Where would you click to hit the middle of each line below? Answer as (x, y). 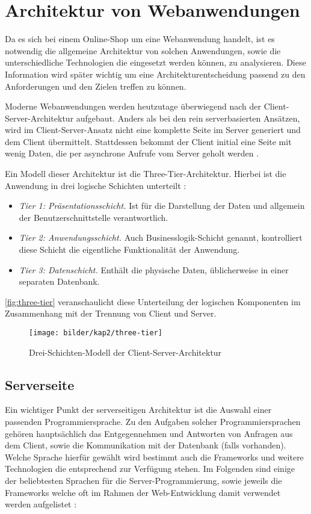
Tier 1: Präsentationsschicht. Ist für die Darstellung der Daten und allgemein (162, 206)
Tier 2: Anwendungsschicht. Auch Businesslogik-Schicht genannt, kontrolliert (161, 237)
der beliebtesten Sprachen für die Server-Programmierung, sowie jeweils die (143, 481)
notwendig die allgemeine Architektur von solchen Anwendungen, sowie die (143, 50)
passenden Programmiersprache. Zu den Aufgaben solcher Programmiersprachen (153, 422)
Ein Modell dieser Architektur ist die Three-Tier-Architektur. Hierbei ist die (146, 174)
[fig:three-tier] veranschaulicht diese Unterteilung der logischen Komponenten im (153, 301)
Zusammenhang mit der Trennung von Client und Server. (111, 313)
